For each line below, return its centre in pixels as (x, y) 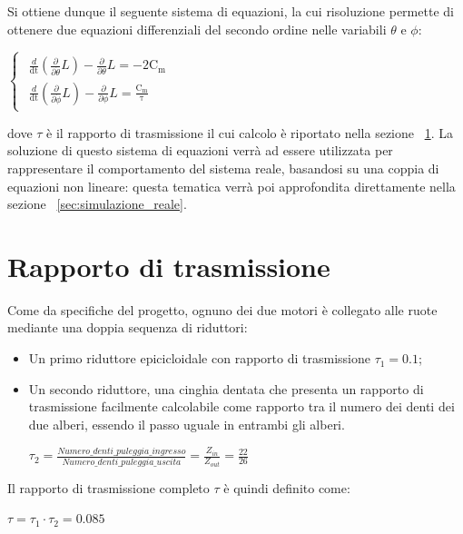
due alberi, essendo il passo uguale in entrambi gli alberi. (187, 424)
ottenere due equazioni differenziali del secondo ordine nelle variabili (197, 29)
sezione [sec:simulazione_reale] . (97, 204)
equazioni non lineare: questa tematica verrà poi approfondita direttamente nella (231, 186)
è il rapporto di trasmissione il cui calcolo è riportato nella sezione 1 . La (250, 132)
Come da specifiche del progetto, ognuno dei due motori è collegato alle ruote (222, 309)
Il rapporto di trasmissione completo (108, 487)
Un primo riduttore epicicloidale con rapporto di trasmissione (199, 358)
